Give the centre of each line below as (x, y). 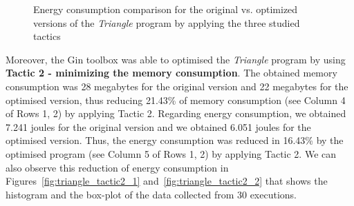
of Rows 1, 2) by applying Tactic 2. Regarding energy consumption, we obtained (176, 113)
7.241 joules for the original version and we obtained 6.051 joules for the (158, 126)
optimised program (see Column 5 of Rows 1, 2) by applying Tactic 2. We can (171, 153)
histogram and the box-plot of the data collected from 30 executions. (151, 194)
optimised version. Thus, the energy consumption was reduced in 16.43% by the (175, 140)
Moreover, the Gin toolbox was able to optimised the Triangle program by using (176, 59)
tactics (47, 36)
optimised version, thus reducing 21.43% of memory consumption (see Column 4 (176, 100)
